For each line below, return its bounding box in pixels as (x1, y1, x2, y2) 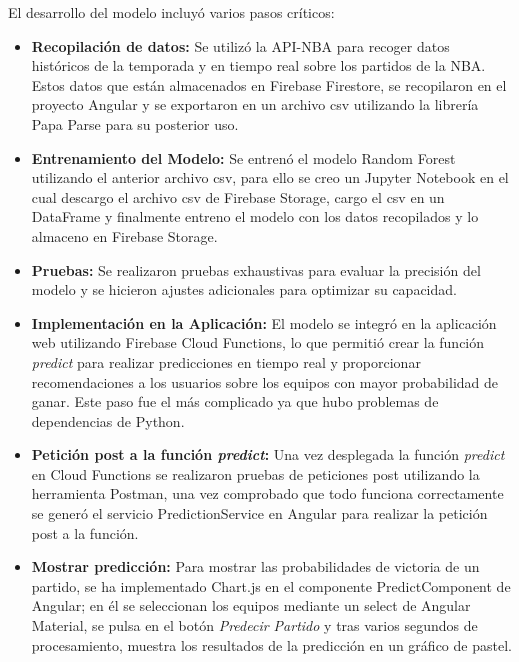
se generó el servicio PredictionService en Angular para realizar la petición (31, 503, 488, 524)
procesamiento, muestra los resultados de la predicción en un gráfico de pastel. (31, 634, 512, 655)
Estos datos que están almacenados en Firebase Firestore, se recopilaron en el (31, 74, 507, 95)
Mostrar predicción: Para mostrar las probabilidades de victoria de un (31, 556, 480, 577)
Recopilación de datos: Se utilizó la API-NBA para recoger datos (31, 35, 450, 56)
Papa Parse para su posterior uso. (31, 113, 239, 134)
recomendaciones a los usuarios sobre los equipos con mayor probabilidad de (31, 371, 499, 392)
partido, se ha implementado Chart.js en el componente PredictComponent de (31, 575, 511, 596)
